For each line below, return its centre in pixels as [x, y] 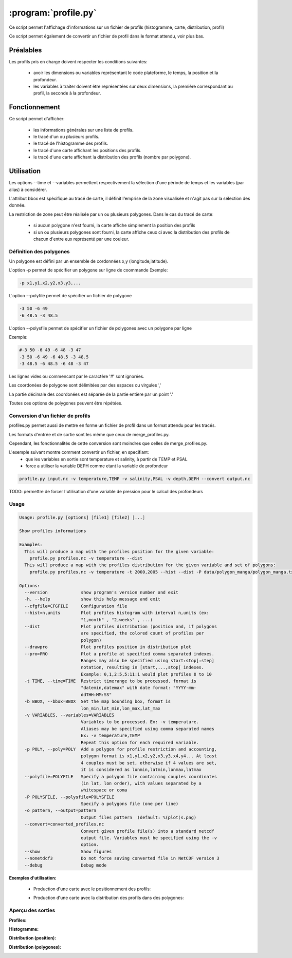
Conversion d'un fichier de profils [50, 416]
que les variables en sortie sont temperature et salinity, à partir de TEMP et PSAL [106, 459]
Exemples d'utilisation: [33, 878]
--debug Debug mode [66, 865]
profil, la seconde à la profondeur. [67, 93]
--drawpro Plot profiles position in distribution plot [108, 647]
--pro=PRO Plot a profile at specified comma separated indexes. [119, 654]
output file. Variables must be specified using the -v [149, 838]
